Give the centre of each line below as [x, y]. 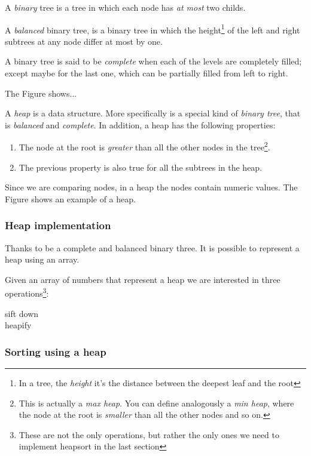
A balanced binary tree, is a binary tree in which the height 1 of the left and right [153, 29]
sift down [22, 313]
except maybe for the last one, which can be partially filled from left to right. [147, 73]
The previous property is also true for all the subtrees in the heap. [141, 167]
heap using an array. [42, 259]
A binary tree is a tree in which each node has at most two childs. [125, 7]
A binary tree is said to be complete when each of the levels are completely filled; [153, 61]
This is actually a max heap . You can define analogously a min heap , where [156, 403]
